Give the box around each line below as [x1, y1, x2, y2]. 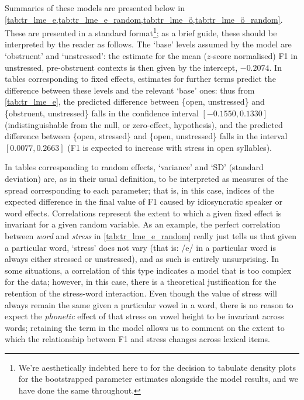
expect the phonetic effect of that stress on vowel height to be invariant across [5, 310, 284, 322]
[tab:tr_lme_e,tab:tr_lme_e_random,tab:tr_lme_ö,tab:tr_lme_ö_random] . [5, 13, 283, 25]
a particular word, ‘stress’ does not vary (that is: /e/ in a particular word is [5, 241, 276, 253]
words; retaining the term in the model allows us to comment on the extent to [5, 321, 285, 333]
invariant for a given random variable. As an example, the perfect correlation [5, 218, 281, 230]
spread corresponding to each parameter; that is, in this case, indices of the [5, 184, 274, 196]
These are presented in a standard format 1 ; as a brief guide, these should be [5, 25, 277, 39]
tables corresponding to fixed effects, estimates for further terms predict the [5, 73, 276, 85]
